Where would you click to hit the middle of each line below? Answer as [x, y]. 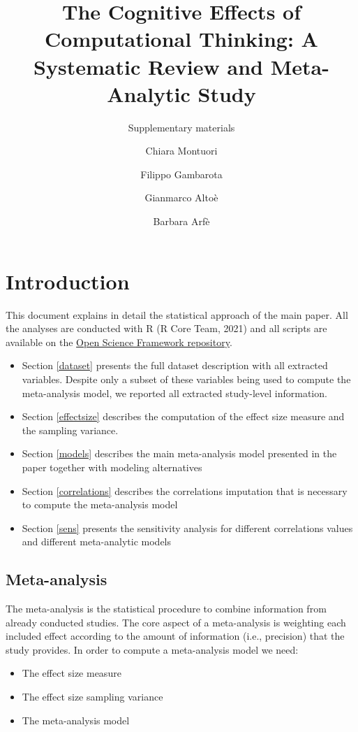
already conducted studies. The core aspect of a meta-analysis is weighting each [176, 622]
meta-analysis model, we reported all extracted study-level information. [174, 393]
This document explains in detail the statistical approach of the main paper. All [177, 314]
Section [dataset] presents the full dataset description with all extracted [175, 365]
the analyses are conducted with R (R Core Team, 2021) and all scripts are [166, 328]
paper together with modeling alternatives [112, 467]
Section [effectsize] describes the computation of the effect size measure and [183, 416]
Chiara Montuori [181, 151]
